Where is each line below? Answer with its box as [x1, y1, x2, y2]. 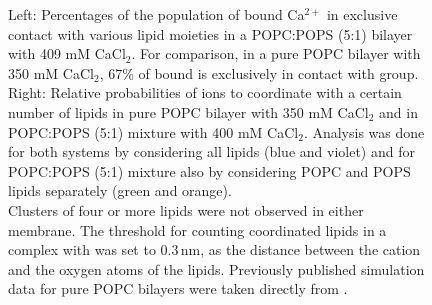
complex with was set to [8, 239, 156, 260]
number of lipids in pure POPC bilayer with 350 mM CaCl [8, 101, 369, 122]
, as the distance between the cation [200, 239, 421, 260]
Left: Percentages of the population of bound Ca [8, 4, 305, 24]
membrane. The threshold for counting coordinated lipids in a [8, 219, 387, 240]
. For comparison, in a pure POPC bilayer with [131, 43, 421, 64]
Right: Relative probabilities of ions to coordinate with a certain [8, 82, 402, 103]
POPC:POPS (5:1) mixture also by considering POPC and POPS [8, 160, 411, 181]
